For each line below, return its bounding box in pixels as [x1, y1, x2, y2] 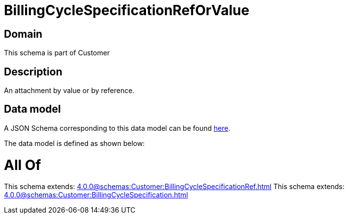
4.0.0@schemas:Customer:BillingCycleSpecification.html [4, 191, 188, 199]
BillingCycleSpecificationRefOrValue [4, 2, 250, 19]
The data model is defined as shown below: [4, 139, 145, 147]
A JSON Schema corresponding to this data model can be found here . [4, 123, 231, 132]
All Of [4, 156, 41, 173]
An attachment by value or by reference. [4, 86, 135, 95]
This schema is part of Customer [4, 48, 110, 57]
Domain [4, 27, 43, 40]
